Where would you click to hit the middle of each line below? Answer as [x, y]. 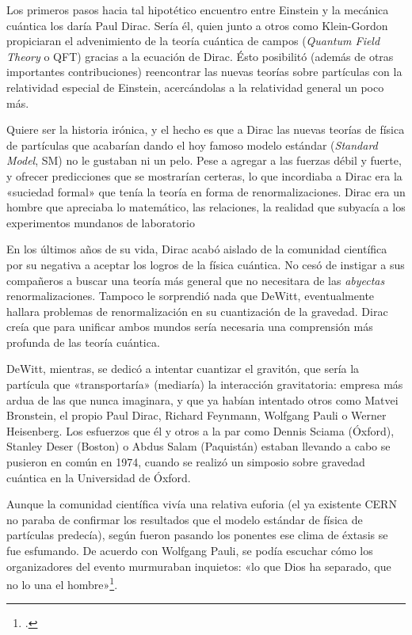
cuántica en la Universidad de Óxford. [99, 477]
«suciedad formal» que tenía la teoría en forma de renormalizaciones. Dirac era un [206, 191]
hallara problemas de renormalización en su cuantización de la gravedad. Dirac [197, 311]
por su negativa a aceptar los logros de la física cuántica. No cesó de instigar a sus [206, 264]
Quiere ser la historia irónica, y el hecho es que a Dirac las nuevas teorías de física [206, 129]
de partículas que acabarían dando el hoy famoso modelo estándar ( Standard [192, 144]
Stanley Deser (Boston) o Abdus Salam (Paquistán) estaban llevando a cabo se [198, 446]
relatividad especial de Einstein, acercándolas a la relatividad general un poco [195, 87]
